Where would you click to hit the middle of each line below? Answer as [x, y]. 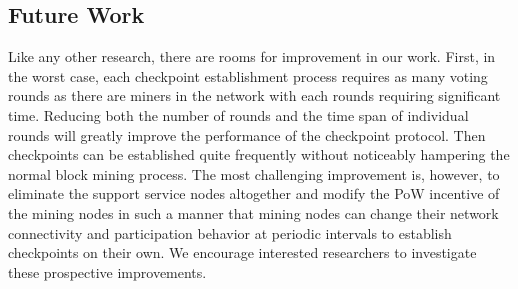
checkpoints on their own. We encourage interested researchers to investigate [242, 252]
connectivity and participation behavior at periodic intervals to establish [230, 232]
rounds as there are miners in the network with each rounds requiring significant [254, 95]
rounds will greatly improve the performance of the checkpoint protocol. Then [247, 134]
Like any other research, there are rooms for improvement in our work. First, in [252, 56]
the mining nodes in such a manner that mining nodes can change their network [253, 212]
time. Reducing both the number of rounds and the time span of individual [238, 114]
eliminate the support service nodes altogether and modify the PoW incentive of [254, 193]
